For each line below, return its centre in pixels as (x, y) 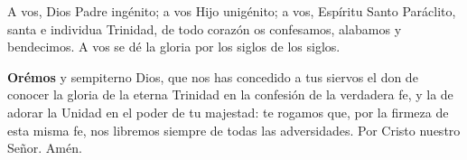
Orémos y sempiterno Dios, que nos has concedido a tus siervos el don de (213, 76)
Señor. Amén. (45, 148)
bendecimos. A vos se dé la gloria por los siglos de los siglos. (174, 47)
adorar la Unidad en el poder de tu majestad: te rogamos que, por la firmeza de (228, 112)
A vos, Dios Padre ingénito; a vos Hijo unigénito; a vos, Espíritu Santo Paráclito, (232, 11)
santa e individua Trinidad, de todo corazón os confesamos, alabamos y (205, 28)
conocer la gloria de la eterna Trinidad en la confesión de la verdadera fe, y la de (230, 94)
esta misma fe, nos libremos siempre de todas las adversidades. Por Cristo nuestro (234, 130)
